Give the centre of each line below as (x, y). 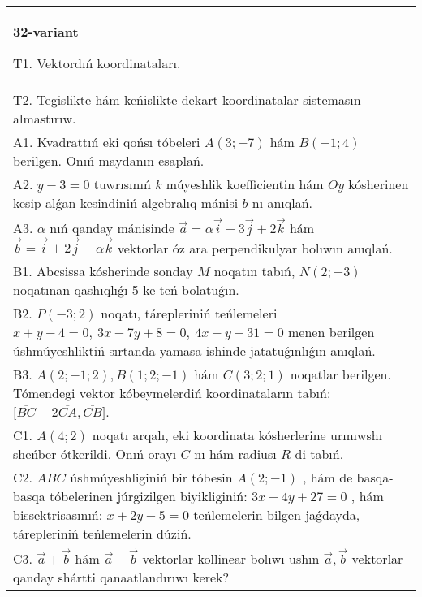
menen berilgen (332, 332)
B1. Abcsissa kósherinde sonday (103, 271)
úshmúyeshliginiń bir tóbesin (151, 478)
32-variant (46, 31)
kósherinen (379, 184)
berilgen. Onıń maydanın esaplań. (109, 160)
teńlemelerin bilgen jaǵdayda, (277, 515)
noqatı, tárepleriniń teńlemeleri (189, 314)
